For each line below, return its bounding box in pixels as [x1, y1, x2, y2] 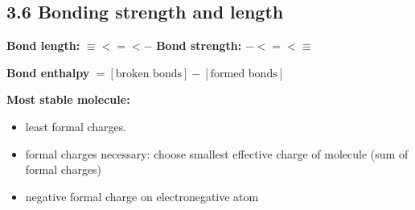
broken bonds [115, 68, 182, 80]
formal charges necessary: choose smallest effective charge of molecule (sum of [25, 145, 409, 162]
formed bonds [210, 68, 277, 80]
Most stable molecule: [6, 91, 130, 108]
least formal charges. [25, 117, 127, 134]
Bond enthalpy [6, 64, 90, 80]
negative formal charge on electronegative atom [25, 187, 259, 204]
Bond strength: [156, 37, 242, 54]
